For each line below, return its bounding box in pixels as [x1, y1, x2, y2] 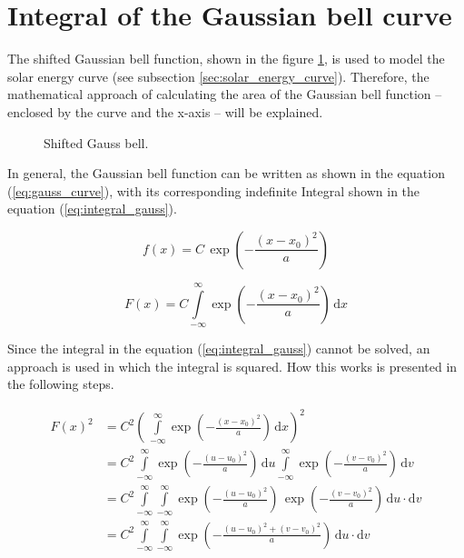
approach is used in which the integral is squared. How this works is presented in [7, 356, 458, 375]
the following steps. [7, 374, 114, 394]
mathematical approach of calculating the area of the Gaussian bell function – [7, 85, 442, 104]
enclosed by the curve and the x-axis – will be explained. [7, 102, 323, 121]
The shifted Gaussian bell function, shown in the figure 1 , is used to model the [7, 49, 445, 68]
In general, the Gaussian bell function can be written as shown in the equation [7, 164, 445, 183]
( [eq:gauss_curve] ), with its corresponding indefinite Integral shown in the [7, 181, 420, 200]
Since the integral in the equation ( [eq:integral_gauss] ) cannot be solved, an [7, 339, 430, 358]
